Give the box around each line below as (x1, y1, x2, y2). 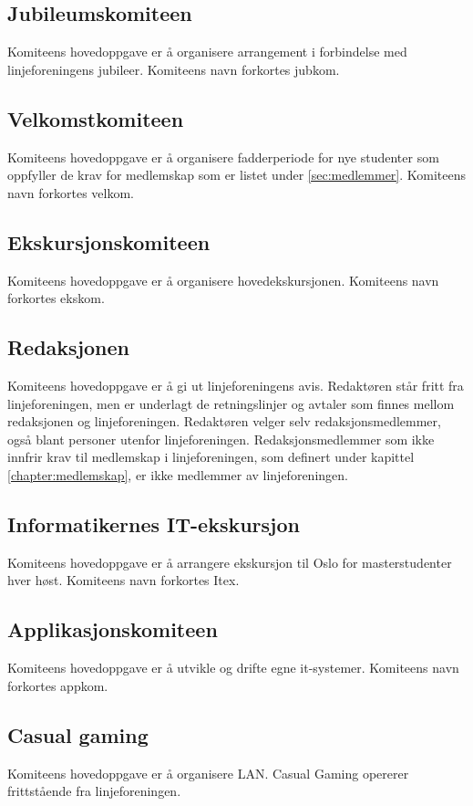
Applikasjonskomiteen (7, 615, 218, 644)
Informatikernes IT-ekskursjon (7, 509, 300, 538)
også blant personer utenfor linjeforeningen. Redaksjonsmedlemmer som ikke (7, 429, 435, 448)
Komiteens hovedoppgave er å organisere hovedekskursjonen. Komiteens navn (7, 270, 439, 289)
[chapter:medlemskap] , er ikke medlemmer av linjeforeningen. (7, 465, 348, 484)
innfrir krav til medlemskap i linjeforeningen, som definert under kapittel (7, 447, 415, 466)
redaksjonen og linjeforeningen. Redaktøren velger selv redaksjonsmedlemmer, (7, 412, 441, 431)
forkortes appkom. (7, 675, 108, 695)
